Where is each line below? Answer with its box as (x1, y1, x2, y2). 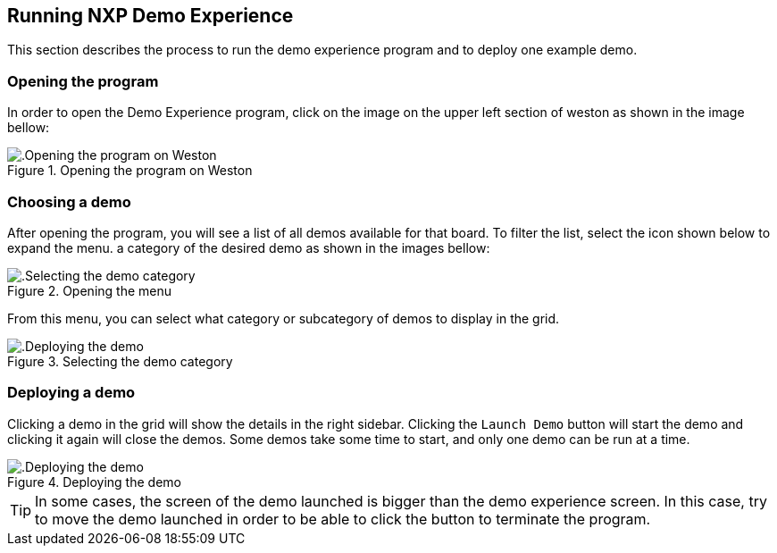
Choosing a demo (7, 192, 131, 211)
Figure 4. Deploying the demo (7, 473, 181, 490)
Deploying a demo (7, 383, 136, 402)
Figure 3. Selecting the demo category (7, 353, 233, 369)
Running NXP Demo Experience (7, 4, 294, 27)
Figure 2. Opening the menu (7, 282, 171, 298)
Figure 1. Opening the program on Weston (7, 163, 253, 179)
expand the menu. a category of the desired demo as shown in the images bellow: (7, 239, 490, 256)
